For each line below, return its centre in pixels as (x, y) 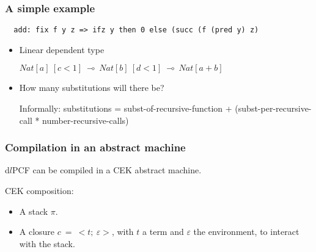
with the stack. (47, 243)
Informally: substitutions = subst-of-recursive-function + (126, 108)
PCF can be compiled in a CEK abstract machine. (107, 170)
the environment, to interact (246, 232)
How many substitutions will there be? (92, 88)
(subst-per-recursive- (273, 108)
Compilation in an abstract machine (95, 147)
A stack (34, 211)
